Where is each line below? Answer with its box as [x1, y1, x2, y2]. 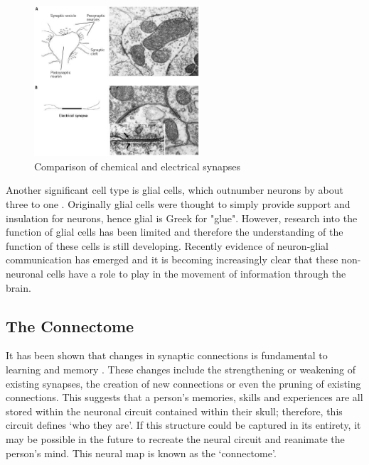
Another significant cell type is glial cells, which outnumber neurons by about [6, 182, 343, 197]
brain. [6, 280, 31, 295]
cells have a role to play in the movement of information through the [46, 266, 346, 281]
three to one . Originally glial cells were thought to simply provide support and [6, 197, 351, 212]
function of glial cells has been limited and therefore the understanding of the [6, 224, 343, 239]
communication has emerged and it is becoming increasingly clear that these [6, 252, 338, 267]
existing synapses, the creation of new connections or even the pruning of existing [6, 376, 361, 390]
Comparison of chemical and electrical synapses [34, 158, 241, 173]
